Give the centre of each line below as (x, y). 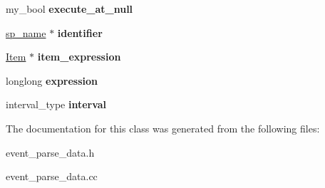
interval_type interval (56, 104)
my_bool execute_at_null (69, 9)
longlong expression (52, 80)
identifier (80, 32)
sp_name (26, 32)
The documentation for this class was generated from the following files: (163, 128)
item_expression (79, 57)
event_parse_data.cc (52, 176)
